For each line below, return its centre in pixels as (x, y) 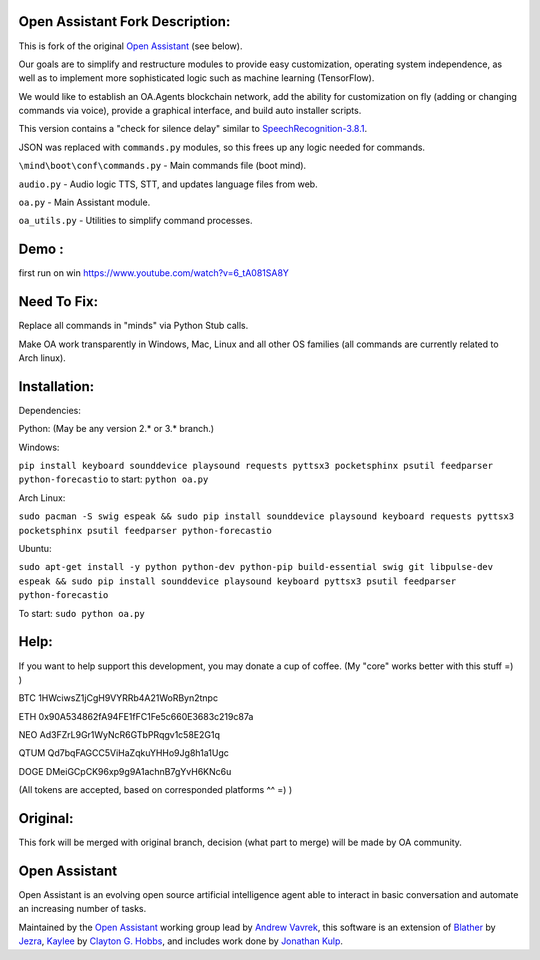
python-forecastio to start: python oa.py (113, 479)
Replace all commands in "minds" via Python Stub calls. (133, 326)
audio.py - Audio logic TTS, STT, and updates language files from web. (168, 184)
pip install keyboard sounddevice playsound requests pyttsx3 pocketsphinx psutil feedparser (256, 466)
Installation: (56, 386)
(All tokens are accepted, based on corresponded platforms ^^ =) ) (155, 790)
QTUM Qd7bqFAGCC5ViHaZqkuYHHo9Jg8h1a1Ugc (123, 753)
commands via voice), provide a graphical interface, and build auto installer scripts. (190, 111)
